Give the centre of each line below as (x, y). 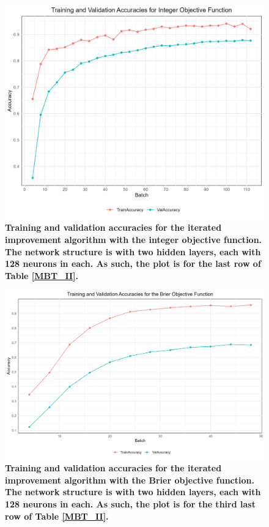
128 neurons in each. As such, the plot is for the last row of (133, 263)
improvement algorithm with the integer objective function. (134, 240)
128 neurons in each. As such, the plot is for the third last (130, 503)
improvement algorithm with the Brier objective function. (130, 480)
